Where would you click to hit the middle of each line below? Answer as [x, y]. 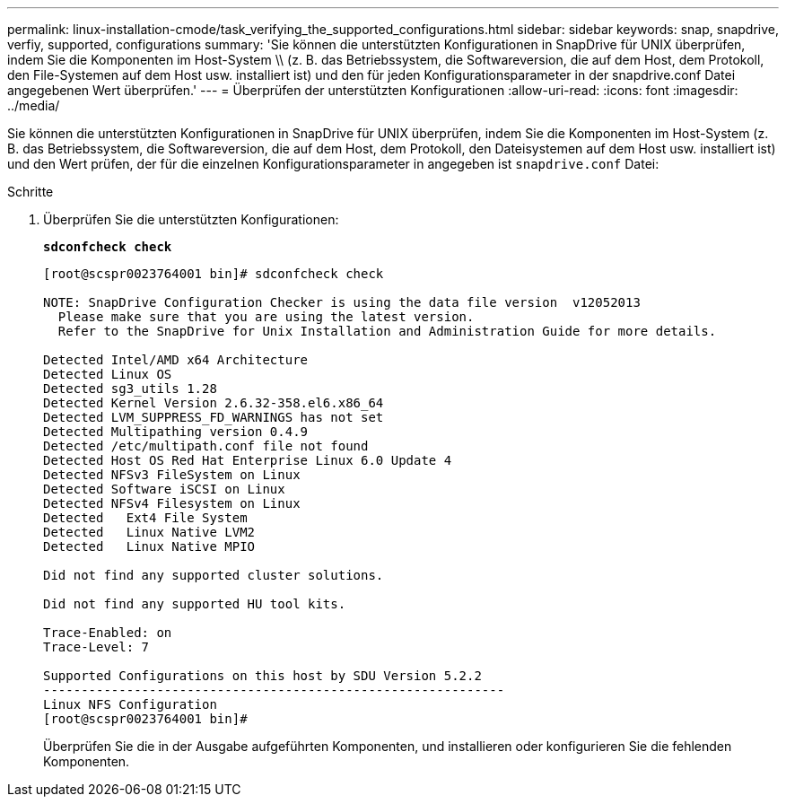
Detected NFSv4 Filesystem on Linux [172, 503]
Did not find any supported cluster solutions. [214, 575]
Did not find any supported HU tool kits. [195, 604]
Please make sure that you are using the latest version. [266, 317]
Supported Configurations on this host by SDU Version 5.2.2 [262, 676]
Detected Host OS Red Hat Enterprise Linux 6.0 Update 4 [248, 460]
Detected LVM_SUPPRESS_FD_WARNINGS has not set [214, 417]
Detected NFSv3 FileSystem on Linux [172, 475]
